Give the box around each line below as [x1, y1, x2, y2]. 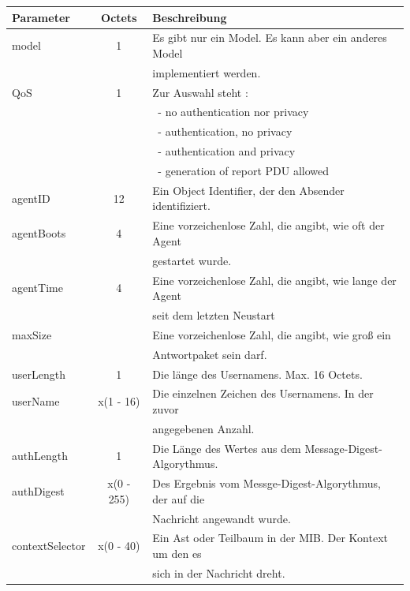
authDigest [12, 482, 65, 499]
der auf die [152, 490, 205, 507]
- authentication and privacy [158, 143, 296, 159]
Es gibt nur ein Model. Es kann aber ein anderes [152, 29, 387, 46]
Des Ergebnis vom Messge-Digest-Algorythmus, [152, 475, 381, 492]
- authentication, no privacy [158, 123, 293, 140]
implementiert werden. [152, 64, 261, 80]
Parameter [12, 9, 70, 25]
